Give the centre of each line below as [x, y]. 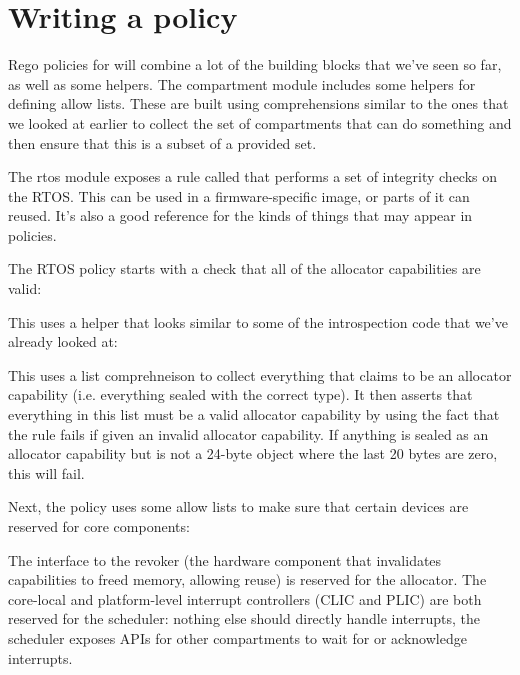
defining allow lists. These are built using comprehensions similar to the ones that [258, 103]
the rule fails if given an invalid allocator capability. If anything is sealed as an [248, 433]
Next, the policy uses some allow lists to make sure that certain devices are [238, 506]
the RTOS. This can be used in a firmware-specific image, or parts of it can [239, 195]
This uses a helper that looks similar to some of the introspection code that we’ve [258, 321]
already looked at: [63, 341]
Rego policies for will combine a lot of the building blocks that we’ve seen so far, [255, 64]
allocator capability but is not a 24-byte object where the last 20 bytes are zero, [253, 453]
